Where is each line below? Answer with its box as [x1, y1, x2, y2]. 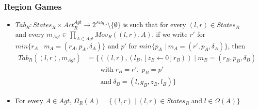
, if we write [152, 29, 188, 39]
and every [15, 29, 45, 39]
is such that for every [123, 19, 186, 30]
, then [227, 40, 245, 50]
